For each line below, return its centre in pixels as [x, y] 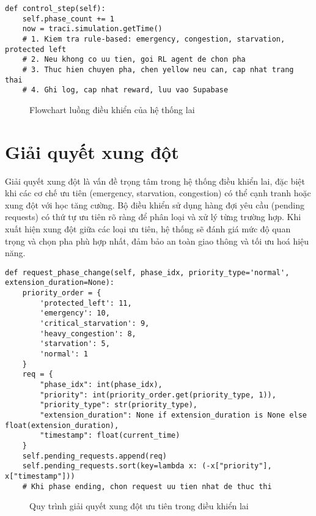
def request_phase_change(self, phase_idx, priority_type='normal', [147, 272]
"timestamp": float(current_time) [110, 436]
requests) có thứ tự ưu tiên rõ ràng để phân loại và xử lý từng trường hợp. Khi [153, 217]
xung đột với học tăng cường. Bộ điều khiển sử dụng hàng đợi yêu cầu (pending [155, 205]
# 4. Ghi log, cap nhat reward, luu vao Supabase [125, 90]
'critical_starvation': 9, [95, 324]
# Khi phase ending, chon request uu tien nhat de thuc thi [147, 486]
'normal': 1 [64, 354]
